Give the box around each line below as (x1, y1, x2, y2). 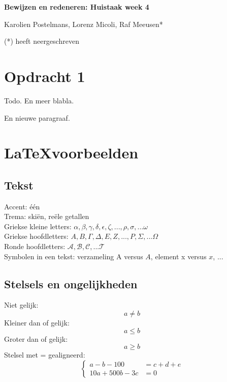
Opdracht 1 (4, 65, 85, 86)
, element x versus (150, 251, 207, 261)
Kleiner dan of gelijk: (4, 317, 70, 328)
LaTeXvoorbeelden (4, 142, 139, 163)
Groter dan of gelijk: (4, 333, 68, 344)
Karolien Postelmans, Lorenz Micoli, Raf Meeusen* (4, 18, 163, 29)
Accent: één (4, 201, 40, 211)
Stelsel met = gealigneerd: (4, 349, 85, 360)
